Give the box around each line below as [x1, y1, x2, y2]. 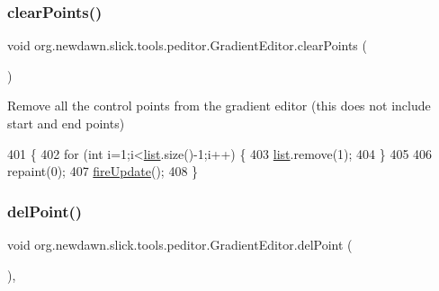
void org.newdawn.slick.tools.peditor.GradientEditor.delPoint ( [7, 235, 353, 253]
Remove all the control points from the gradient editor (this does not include [7, 96, 431, 115]
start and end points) [7, 114, 125, 132]
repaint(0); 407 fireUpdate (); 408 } [7, 162, 199, 181]
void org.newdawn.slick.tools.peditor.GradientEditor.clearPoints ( [7, 36, 367, 55]
